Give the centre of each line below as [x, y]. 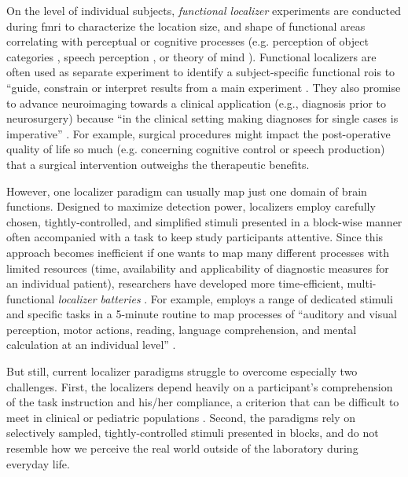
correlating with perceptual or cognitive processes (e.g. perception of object [187, 41]
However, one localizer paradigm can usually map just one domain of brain [187, 191]
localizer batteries [99, 298]
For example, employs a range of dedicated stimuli [272, 298]
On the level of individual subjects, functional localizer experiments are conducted [204, 10]
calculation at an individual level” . [91, 345]
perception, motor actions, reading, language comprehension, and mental [182, 329]
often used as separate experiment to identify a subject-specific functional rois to [201, 72]
